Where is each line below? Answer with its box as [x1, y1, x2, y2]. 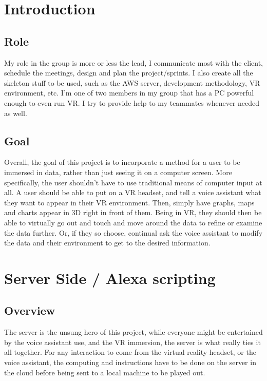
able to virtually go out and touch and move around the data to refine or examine [4, 217, 262, 227]
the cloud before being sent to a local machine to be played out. [4, 367, 205, 377]
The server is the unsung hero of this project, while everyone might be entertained [4, 327, 263, 337]
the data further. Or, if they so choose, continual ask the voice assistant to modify [4, 227, 263, 238]
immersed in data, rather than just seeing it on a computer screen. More [4, 166, 232, 177]
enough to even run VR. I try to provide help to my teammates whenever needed [4, 97, 259, 108]
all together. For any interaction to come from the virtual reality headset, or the [4, 347, 256, 357]
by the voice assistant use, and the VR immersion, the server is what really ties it [4, 336, 261, 347]
